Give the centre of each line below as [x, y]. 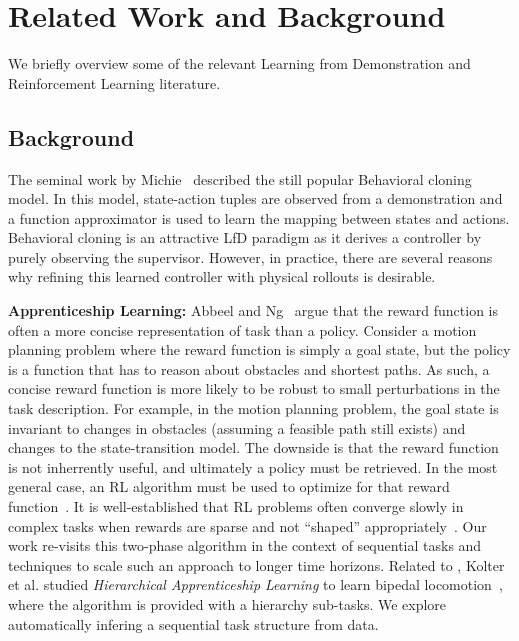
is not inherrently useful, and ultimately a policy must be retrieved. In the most [253, 466]
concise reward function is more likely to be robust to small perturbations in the [254, 388]
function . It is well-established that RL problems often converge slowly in [236, 506]
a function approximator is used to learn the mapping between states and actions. [259, 217]
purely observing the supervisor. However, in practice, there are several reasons [250, 256]
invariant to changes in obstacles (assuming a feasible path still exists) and [237, 427]
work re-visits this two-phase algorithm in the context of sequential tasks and [245, 545]
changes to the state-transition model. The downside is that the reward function [253, 447]
